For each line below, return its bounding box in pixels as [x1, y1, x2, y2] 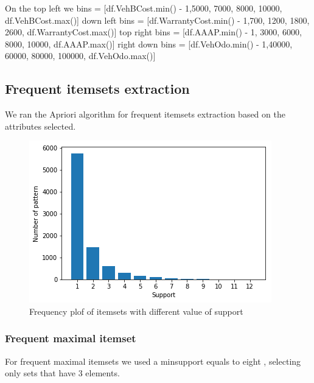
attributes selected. [5, 119, 76, 132]
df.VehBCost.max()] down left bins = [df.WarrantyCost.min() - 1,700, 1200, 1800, [5, 13, 310, 26]
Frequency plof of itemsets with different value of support [29, 304, 243, 317]
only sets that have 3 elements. [5, 367, 120, 379]
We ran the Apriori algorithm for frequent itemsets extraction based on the [5, 108, 285, 121]
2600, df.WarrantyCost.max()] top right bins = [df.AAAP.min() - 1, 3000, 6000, [5, 26, 302, 38]
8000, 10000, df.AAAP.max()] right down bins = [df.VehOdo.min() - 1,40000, [5, 37, 293, 50]
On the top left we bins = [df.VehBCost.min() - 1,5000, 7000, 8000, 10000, [5, 2, 282, 14]
